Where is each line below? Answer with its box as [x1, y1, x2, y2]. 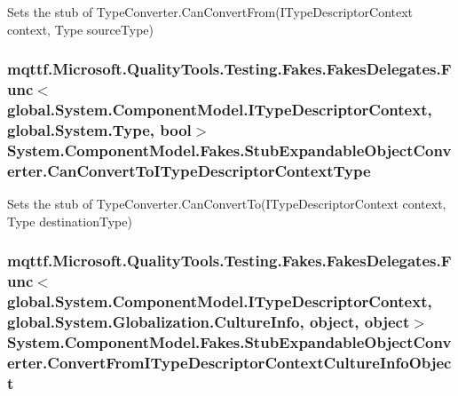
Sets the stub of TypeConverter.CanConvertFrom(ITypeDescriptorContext [7, 3, 414, 20]
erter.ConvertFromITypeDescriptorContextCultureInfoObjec [7, 351, 452, 373]
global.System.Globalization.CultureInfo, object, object [7, 310, 410, 332]
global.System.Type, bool [7, 118, 192, 140]
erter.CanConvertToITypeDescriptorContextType [7, 159, 371, 181]
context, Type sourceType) [7, 20, 154, 38]
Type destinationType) [7, 211, 132, 230]
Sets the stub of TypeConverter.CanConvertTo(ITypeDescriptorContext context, [7, 194, 446, 213]
